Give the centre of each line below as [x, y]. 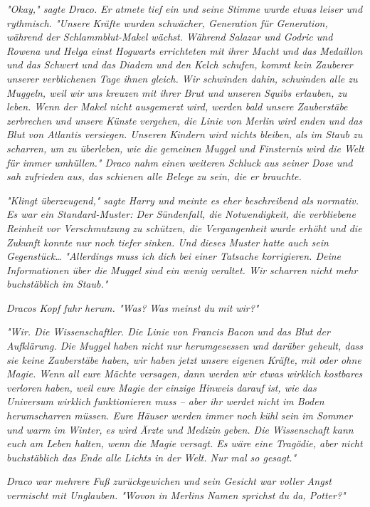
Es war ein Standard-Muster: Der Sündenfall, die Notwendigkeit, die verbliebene [181, 214]
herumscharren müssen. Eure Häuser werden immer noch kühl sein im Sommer [180, 415]
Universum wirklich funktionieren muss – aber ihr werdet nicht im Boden [165, 401]
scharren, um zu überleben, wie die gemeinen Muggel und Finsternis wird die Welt [185, 148]
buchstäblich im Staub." [57, 284]
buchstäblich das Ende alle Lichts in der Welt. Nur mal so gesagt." [152, 457]
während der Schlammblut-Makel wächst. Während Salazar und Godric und [170, 37]
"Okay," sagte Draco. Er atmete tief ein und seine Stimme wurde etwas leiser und [185, 9]
